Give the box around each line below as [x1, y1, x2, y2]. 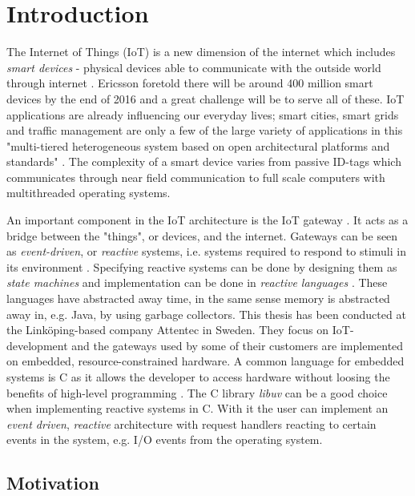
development [6, 337, 68, 353]
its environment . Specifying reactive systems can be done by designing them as [6, 258, 397, 275]
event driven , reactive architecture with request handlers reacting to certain [6, 415, 377, 432]
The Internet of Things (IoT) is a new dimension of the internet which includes [6, 43, 396, 60]
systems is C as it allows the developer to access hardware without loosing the [6, 369, 390, 385]
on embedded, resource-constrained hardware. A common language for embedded [6, 353, 405, 369]
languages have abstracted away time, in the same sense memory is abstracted [6, 290, 390, 307]
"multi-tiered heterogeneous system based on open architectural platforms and [6, 137, 390, 154]
